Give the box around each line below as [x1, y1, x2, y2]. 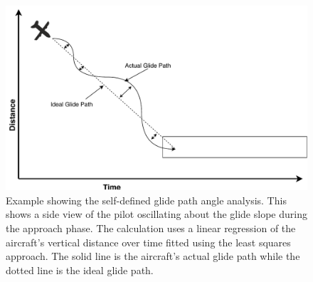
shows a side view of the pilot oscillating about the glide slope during [6, 207, 307, 221]
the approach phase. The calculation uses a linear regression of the [6, 220, 296, 235]
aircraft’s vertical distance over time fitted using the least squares [6, 234, 291, 249]
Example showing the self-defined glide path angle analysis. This [6, 192, 287, 207]
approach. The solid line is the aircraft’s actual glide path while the [6, 249, 300, 263]
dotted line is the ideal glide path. [6, 262, 154, 277]
